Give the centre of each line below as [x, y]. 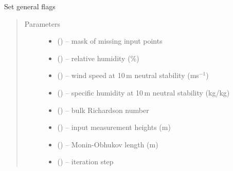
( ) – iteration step [85, 161]
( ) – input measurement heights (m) [114, 127]
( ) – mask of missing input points [110, 41]
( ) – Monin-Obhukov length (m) [108, 144]
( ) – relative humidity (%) [98, 58]
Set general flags [30, 6]
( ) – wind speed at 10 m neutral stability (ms [128, 75]
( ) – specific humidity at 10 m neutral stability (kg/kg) [144, 92]
